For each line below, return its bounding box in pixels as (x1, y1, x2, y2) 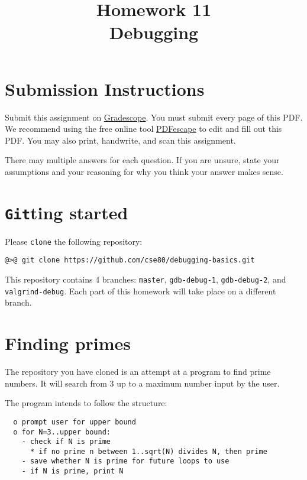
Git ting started (5, 200, 128, 224)
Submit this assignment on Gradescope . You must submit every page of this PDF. (5, 111, 303, 123)
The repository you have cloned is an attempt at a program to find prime (5, 365, 271, 378)
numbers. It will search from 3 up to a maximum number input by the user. (5, 377, 280, 389)
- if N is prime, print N (21, 467, 124, 476)
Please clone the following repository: (5, 235, 143, 247)
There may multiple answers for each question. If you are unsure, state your (5, 154, 280, 166)
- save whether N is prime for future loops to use (21, 457, 230, 466)
